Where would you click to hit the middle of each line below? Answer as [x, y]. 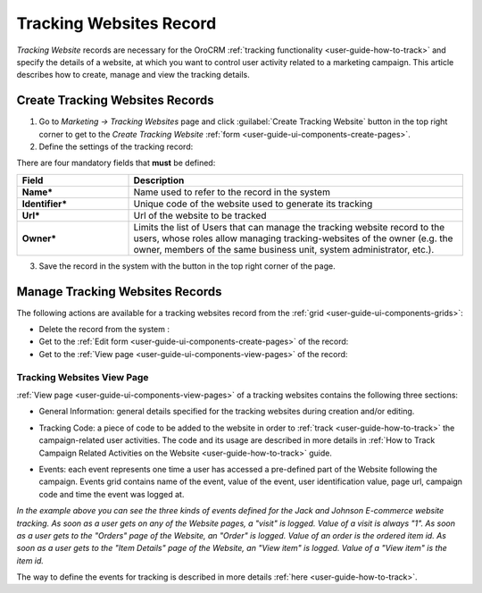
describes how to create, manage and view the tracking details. [133, 75]
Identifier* [44, 204]
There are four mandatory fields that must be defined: [116, 163]
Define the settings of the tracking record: [116, 146]
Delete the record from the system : [104, 330]
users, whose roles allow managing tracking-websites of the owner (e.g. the [293, 238]
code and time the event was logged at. [112, 494]
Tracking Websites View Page [83, 377]
